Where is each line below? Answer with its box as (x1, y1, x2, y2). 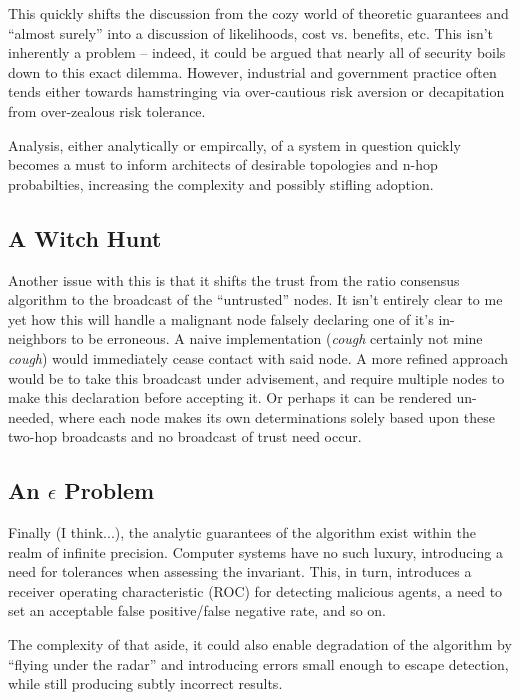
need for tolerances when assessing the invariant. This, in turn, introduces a (8, 561, 472, 582)
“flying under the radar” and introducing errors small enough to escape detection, (8, 653, 509, 674)
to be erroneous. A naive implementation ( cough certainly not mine (71, 328, 483, 349)
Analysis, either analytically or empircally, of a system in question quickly (8, 134, 461, 155)
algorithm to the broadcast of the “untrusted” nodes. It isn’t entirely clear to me (8, 289, 503, 310)
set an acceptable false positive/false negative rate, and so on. (8, 600, 386, 621)
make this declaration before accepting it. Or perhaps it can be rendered (8, 387, 452, 408)
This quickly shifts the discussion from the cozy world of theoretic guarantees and (8, 3, 509, 23)
